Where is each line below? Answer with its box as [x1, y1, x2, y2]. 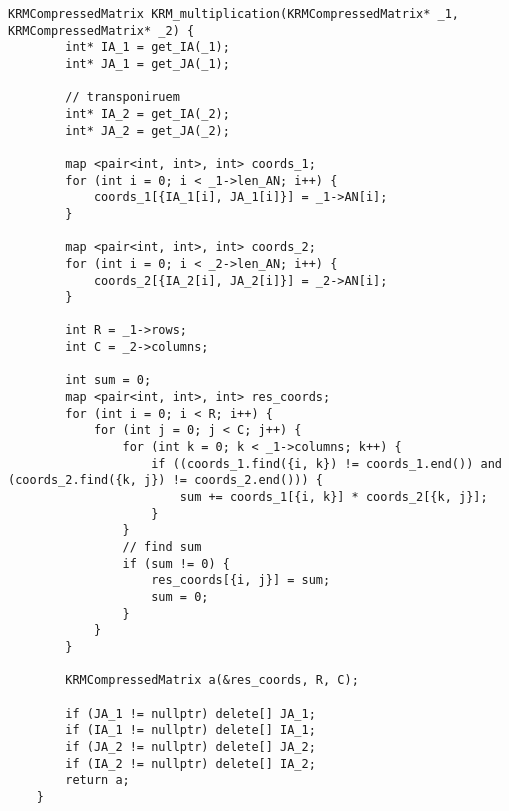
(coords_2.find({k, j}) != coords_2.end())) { [8, 473, 323, 488]
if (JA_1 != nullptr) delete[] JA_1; [65, 706, 316, 721]
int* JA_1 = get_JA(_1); [65, 56, 230, 71]
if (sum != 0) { [122, 556, 230, 571]
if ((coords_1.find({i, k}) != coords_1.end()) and [151, 456, 502, 471]
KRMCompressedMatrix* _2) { [8, 23, 195, 38]
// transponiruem [65, 90, 180, 105]
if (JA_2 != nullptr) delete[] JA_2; [65, 739, 316, 754]
